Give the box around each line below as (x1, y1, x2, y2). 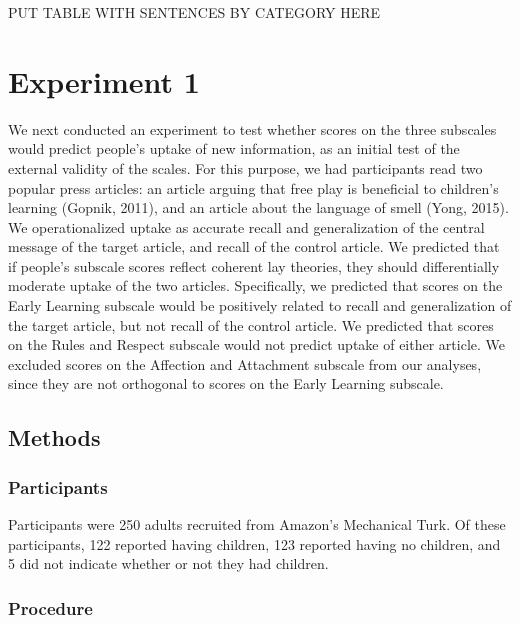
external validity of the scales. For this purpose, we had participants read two (8, 157, 483, 178)
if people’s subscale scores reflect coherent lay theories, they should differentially (8, 255, 500, 276)
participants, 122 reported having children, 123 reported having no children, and (8, 533, 501, 554)
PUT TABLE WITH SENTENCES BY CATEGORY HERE (8, 2, 381, 22)
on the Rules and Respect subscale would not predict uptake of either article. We (8, 334, 506, 355)
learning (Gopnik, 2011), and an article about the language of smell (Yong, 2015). (8, 197, 509, 218)
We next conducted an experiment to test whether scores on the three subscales (8, 118, 497, 139)
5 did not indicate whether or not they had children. (8, 553, 329, 574)
